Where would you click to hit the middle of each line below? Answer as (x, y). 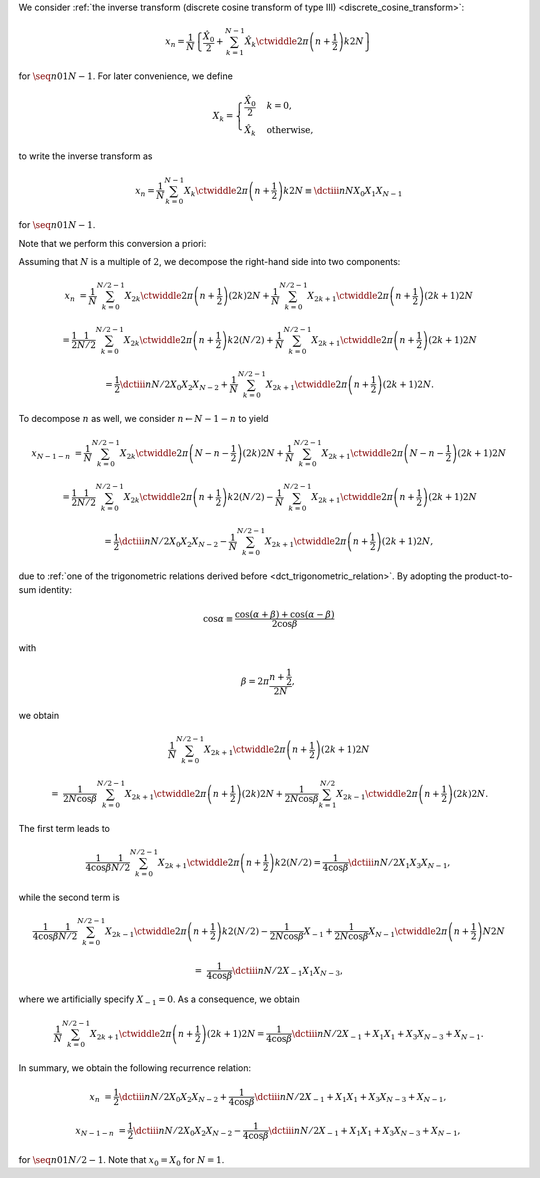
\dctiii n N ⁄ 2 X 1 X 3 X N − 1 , (399, 863)
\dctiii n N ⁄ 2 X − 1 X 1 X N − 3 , (287, 971)
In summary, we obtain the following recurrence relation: (135, 1068)
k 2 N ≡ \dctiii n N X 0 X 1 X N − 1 (343, 192)
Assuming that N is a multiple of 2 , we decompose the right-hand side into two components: (209, 262)
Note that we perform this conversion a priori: (112, 243)
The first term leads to (64, 828)
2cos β (285, 624)
